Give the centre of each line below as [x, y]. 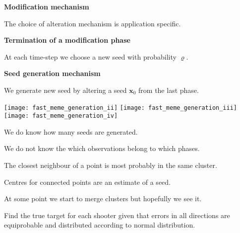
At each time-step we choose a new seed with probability [90, 56]
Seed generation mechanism [52, 73]
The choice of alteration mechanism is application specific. [92, 23]
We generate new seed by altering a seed [65, 90]
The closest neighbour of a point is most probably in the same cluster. [111, 165]
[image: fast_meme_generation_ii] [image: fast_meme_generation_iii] [121, 108]
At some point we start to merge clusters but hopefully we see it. [103, 198]
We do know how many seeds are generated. [71, 131]
